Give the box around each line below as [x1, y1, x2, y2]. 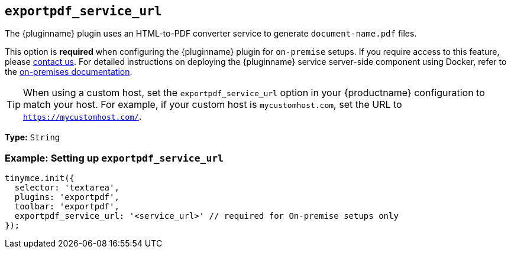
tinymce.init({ [5, 173, 75, 183]
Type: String [5, 132, 60, 143]
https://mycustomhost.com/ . [23, 110, 142, 123]
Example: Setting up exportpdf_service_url [5, 152, 224, 164]
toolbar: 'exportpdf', [14, 202, 119, 212]
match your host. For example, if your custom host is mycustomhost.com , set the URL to [23, 98, 402, 111]
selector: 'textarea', [14, 183, 119, 193]
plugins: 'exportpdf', [14, 192, 119, 202]
